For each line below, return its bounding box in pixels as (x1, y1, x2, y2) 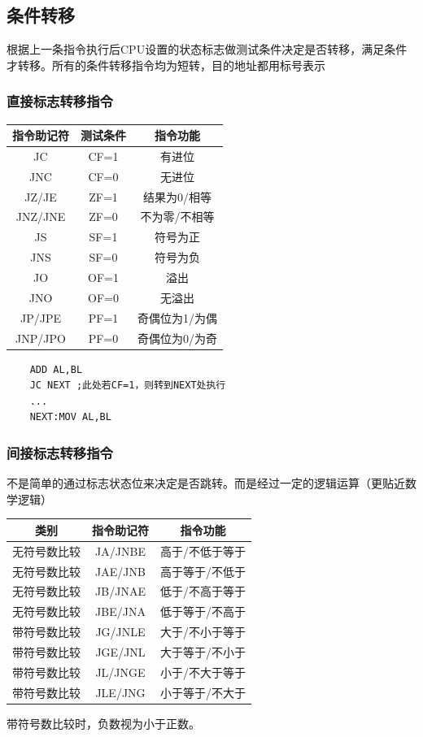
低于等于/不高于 (160, 603, 246, 620)
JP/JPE (20, 309, 61, 326)
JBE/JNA (95, 603, 146, 620)
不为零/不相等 (140, 208, 215, 225)
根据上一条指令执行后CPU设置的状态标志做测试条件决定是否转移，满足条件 (7, 41, 408, 58)
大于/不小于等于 (160, 623, 246, 640)
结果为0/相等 (143, 188, 211, 205)
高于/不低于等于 (160, 542, 246, 559)
